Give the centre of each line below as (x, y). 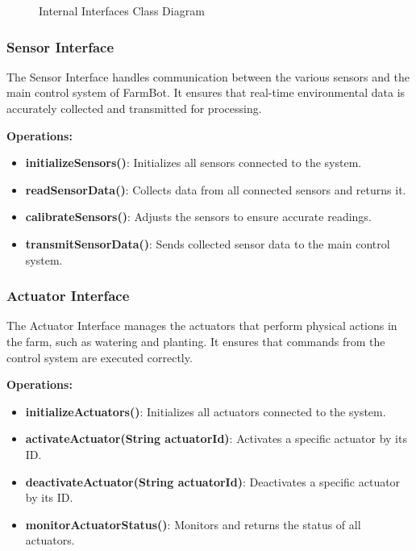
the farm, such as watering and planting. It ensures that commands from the (196, 341)
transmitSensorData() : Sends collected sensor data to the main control (208, 243)
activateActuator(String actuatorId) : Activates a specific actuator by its (216, 438)
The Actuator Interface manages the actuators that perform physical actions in (202, 326)
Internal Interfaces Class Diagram (122, 10)
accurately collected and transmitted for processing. (134, 108)
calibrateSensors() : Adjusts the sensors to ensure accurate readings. (198, 217)
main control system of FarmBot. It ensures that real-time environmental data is (206, 92)
